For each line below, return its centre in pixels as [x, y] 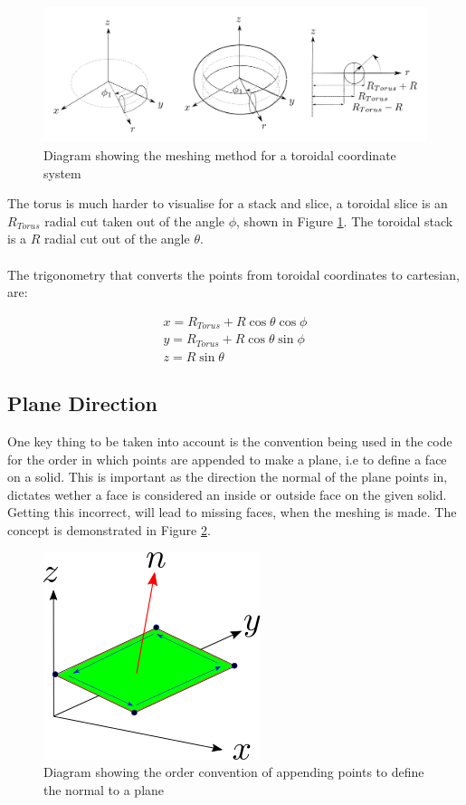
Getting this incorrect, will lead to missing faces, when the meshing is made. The [232, 512]
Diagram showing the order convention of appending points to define [234, 772]
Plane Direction [83, 403]
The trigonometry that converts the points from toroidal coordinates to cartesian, [233, 274]
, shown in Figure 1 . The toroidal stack [345, 220]
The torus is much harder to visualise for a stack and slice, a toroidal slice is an [228, 203]
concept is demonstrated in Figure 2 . [109, 529]
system [62, 172]
